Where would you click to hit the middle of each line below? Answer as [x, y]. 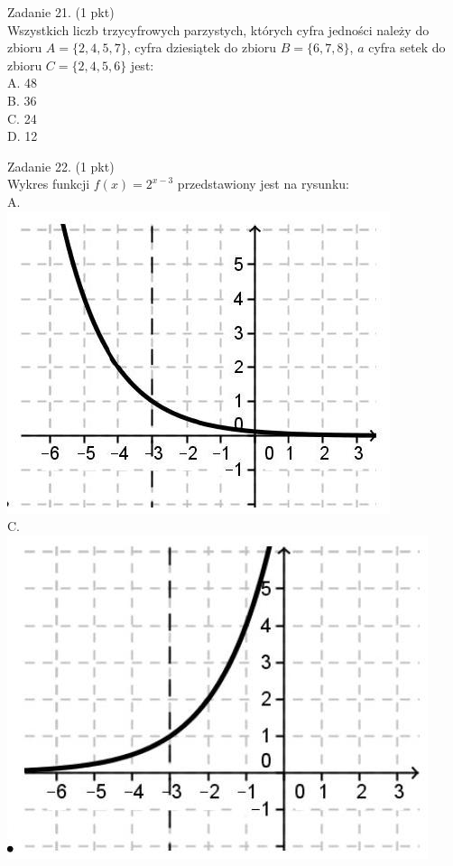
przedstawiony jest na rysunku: [263, 184]
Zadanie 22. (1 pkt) [61, 166]
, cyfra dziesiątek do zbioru [202, 47]
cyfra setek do [407, 47]
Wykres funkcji [49, 184]
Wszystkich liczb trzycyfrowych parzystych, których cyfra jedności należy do [218, 29]
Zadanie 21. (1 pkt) [61, 12]
